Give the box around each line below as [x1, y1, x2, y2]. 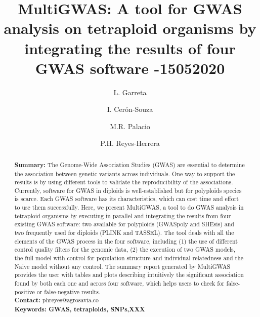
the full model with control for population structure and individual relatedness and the [14, 254, 244, 262]
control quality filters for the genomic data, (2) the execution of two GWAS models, [14, 245, 236, 254]
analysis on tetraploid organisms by [4, 18, 256, 38]
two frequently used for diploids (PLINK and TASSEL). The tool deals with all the [14, 228, 234, 237]
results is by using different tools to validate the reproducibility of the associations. [14, 178, 233, 186]
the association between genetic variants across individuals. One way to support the [14, 169, 235, 178]
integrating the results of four [24, 37, 236, 58]
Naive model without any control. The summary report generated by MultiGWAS [14, 262, 231, 270]
